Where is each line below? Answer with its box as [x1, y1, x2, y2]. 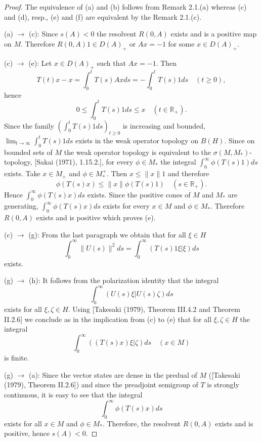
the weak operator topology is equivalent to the [64, 146, 211, 157]
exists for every [103, 200, 150, 211]
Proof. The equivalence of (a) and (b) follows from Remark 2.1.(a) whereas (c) [4, 2, 247, 12]
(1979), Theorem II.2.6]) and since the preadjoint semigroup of [4, 379, 198, 390]
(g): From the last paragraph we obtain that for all [28, 229, 186, 239]
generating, [4, 200, 38, 211]
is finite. [4, 352, 29, 363]
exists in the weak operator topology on [75, 135, 198, 145]
